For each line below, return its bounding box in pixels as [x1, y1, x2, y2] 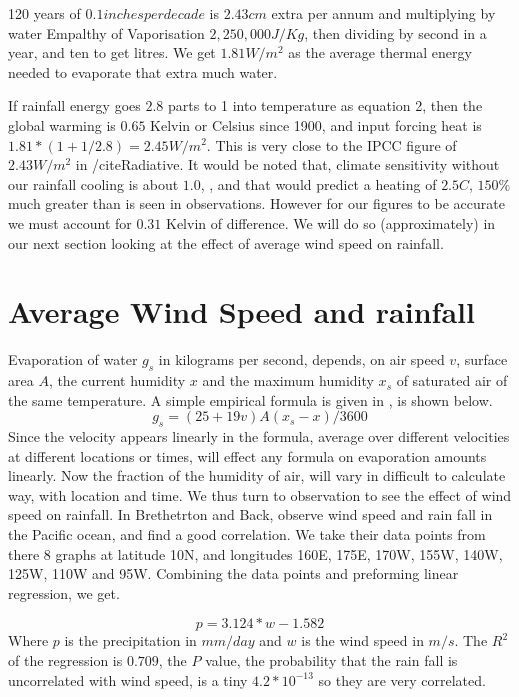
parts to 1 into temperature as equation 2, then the [168, 95, 483, 116]
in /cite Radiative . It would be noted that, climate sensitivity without [75, 154, 500, 175]
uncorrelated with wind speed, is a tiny [8, 669, 248, 690]
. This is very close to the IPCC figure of [206, 134, 457, 155]
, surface [456, 349, 508, 370]
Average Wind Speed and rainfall [8, 291, 475, 332]
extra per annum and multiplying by [271, 3, 496, 23]
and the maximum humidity [202, 370, 374, 391]
